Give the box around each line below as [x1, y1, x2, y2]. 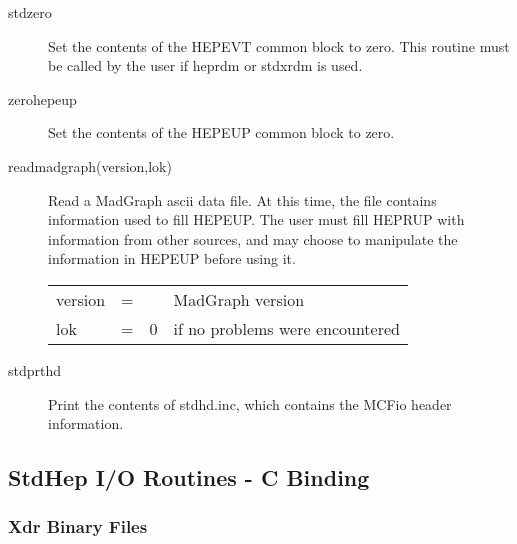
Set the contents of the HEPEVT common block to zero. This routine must [48, 35, 510, 56]
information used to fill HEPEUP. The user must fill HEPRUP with [48, 209, 465, 230]
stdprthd [8, 359, 62, 380]
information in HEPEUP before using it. [48, 248, 296, 269]
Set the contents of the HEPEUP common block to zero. [48, 122, 395, 143]
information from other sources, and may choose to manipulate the [48, 228, 458, 249]
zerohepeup [8, 88, 77, 109]
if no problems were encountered [173, 316, 400, 340]
